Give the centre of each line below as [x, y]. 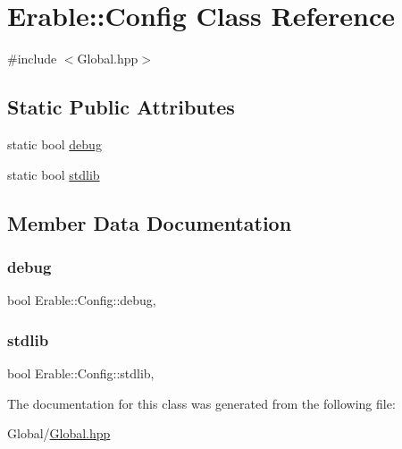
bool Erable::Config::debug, [82, 300]
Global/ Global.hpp [59, 433]
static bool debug [54, 144]
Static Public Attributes [121, 107]
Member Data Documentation [150, 222]
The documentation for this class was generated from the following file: [201, 403]
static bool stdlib [54, 174]
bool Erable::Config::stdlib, [81, 373]
